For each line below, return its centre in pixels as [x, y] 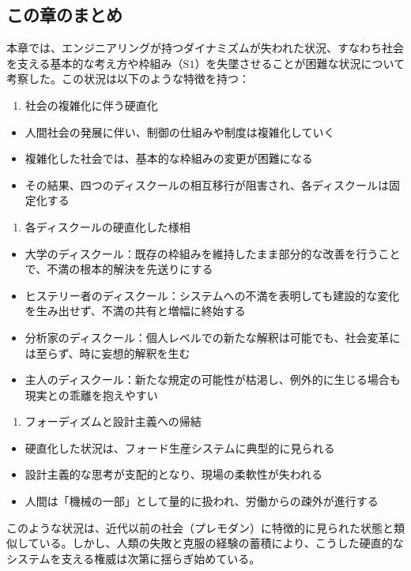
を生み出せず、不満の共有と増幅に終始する [135, 311]
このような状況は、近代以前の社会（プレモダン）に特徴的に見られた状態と [200, 527]
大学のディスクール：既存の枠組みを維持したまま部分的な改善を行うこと [213, 253]
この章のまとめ [64, 15]
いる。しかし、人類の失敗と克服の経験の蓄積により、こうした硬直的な [221, 543]
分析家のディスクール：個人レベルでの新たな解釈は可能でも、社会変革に [213, 337]
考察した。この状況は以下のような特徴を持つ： [128, 79]
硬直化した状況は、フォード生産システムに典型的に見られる [180, 447]
